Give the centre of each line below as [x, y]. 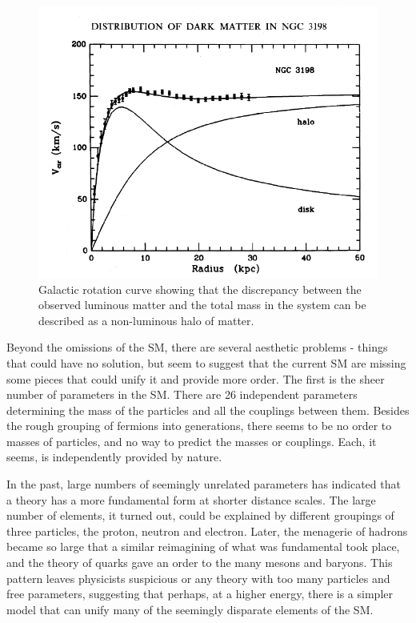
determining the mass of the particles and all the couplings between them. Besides [208, 410]
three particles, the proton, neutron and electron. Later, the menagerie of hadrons [207, 531]
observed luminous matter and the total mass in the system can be [202, 305]
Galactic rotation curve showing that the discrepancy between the [200, 289]
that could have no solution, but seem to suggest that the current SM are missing [206, 362]
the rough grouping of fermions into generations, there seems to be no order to [199, 426]
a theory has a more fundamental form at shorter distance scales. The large [191, 499]
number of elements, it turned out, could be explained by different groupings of [200, 515]
